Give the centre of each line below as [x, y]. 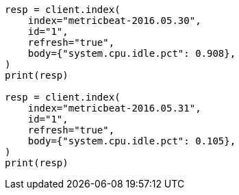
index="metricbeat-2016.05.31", [114, 108]
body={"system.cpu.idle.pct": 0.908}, [132, 53]
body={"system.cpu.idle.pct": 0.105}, [132, 141]
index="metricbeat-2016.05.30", [114, 21]
